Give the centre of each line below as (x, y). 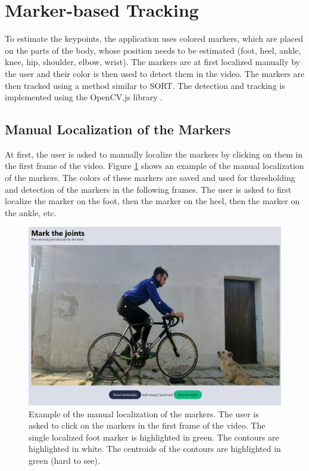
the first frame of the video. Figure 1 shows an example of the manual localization (154, 166)
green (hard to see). (64, 460)
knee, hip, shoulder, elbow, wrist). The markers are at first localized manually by (152, 62)
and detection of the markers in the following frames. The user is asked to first (148, 189)
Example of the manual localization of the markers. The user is (144, 413)
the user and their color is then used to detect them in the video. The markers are (155, 73)
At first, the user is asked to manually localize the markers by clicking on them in (154, 154)
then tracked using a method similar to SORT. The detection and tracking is (145, 85)
